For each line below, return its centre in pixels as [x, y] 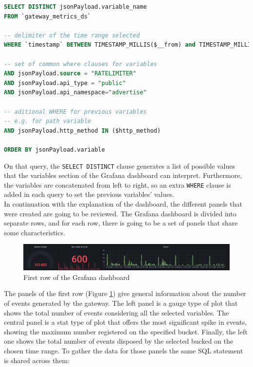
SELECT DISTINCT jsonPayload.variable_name [75, 7]
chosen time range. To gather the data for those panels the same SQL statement [124, 350]
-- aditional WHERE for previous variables [75, 112]
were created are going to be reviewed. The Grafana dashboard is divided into [120, 213]
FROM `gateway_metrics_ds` [47, 16]
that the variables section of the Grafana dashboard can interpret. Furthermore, [123, 175]
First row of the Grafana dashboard [77, 277]
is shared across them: [37, 360]
